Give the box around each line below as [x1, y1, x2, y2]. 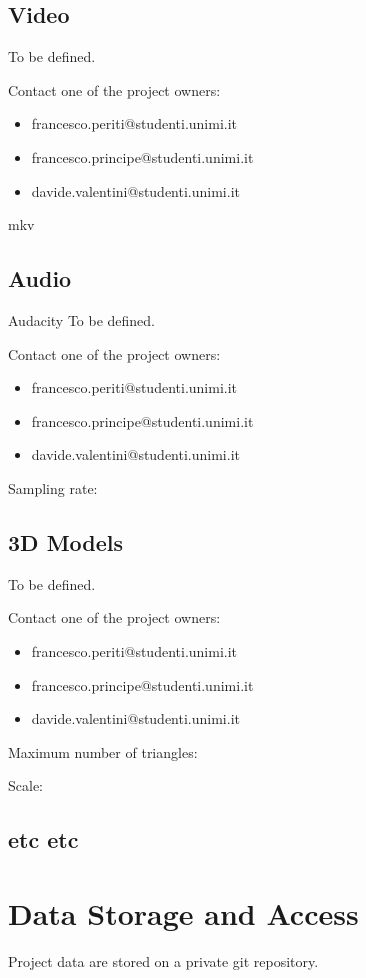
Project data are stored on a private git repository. [8, 950, 319, 971]
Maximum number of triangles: [8, 741, 198, 762]
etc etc [8, 824, 79, 855]
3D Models [8, 526, 124, 557]
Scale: [8, 775, 43, 796]
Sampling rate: [8, 477, 98, 498]
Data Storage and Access [8, 892, 359, 933]
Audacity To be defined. [8, 309, 156, 330]
